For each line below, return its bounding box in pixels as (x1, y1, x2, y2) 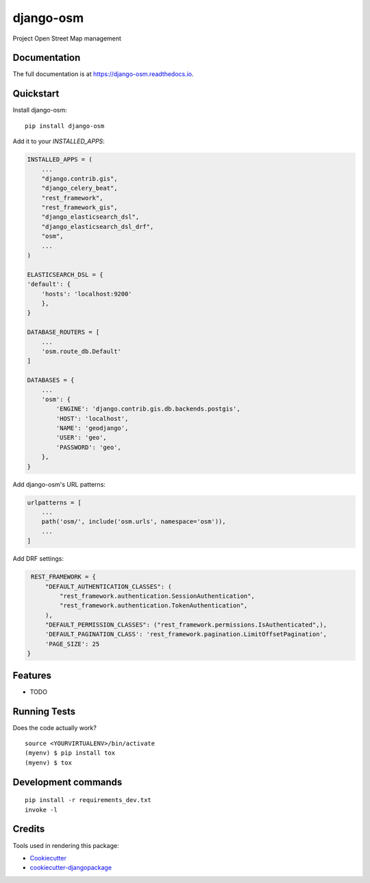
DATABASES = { (27, 376, 75, 384)
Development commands (12, 776, 123, 788)
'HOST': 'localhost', (56, 415, 129, 422)
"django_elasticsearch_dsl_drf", (41, 223, 154, 230)
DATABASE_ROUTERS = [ (27, 328, 100, 336)
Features (12, 669, 51, 681)
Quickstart (12, 88, 60, 99)
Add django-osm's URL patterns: (12, 480, 106, 488)
